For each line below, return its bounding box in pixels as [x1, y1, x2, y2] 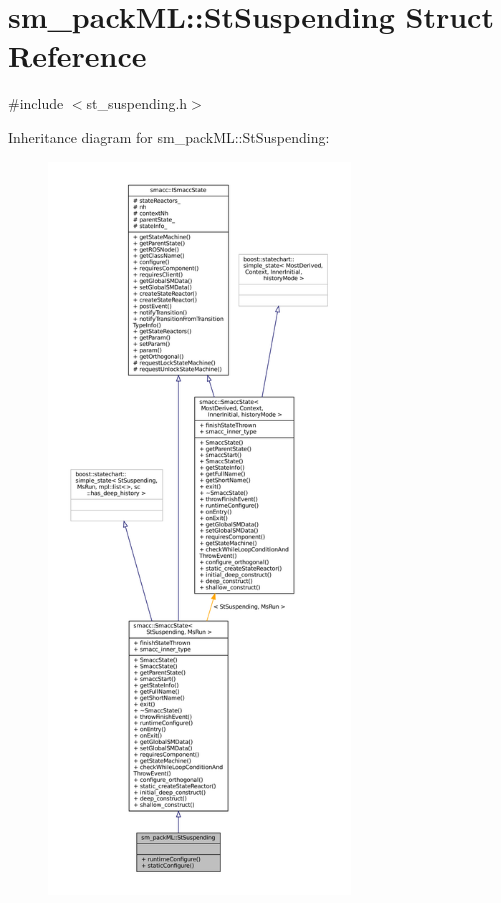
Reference [8, 35, 147, 76]
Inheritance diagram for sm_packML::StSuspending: [8, 126, 330, 147]
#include [8, 93, 64, 114]
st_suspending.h [86, 93, 188, 114]
